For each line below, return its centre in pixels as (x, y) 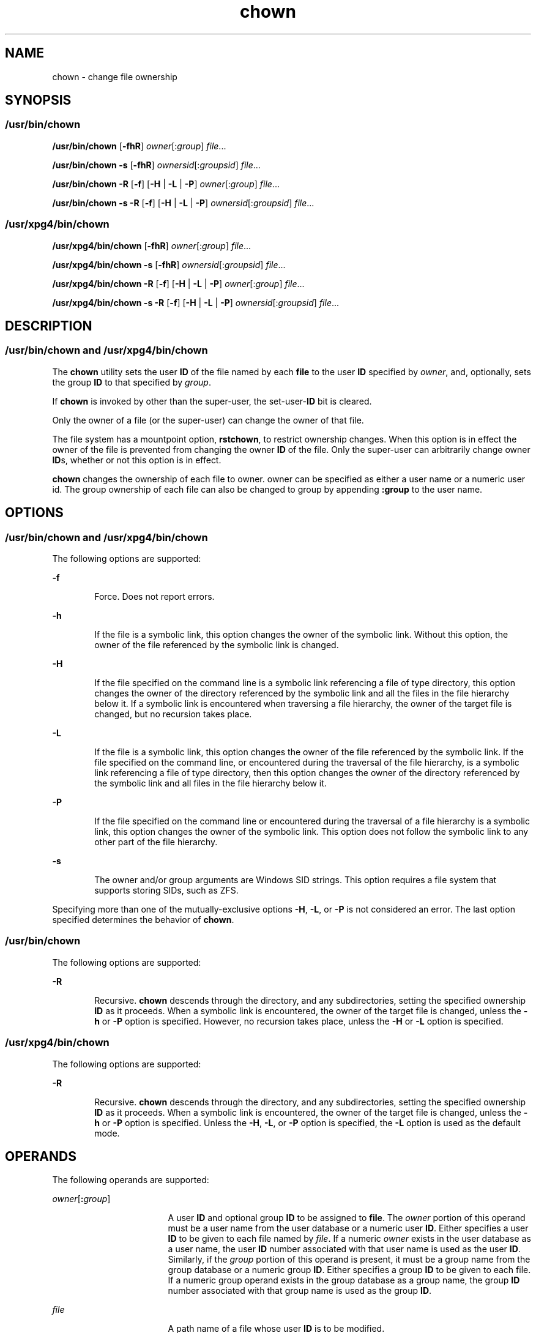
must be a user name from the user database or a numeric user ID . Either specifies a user (348, 1228)
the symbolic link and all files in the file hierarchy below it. (210, 783)
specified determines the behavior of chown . (143, 920)
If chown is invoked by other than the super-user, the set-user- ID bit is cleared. (212, 401)
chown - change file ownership (115, 77)
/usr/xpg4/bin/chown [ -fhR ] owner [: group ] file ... (152, 245)
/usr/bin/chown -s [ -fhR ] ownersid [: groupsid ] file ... (156, 165)
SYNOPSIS (38, 100)
